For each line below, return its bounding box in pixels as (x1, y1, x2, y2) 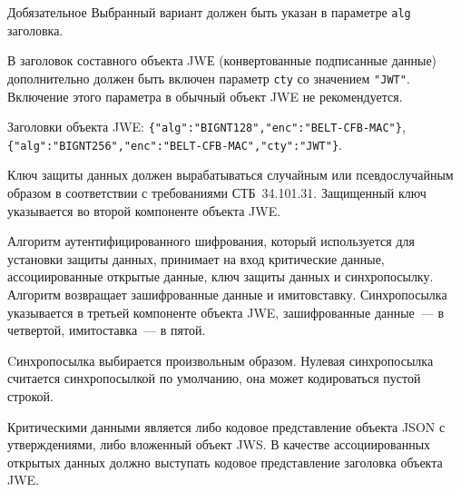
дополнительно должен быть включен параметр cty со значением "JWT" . (7, 68, 410, 87)
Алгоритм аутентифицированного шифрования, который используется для (7, 231, 415, 251)
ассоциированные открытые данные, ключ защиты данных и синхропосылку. (7, 267, 434, 286)
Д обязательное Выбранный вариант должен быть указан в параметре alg (7, 3, 411, 21)
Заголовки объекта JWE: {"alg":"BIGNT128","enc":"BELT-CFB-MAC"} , (7, 117, 406, 136)
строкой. (7, 386, 54, 405)
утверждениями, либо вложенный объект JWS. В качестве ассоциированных (7, 435, 431, 454)
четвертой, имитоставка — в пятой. (7, 320, 206, 339)
